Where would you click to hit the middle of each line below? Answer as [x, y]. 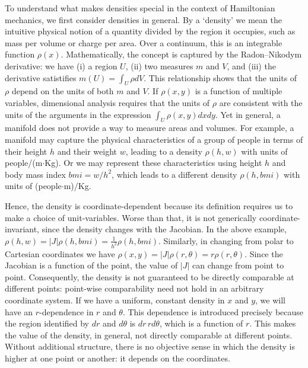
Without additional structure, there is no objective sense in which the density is [150, 346]
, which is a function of [201, 323]
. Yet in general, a [248, 114]
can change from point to [238, 265]
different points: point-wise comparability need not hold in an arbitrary [134, 288]
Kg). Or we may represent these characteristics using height [153, 163]
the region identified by [47, 323]
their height [26, 151]
